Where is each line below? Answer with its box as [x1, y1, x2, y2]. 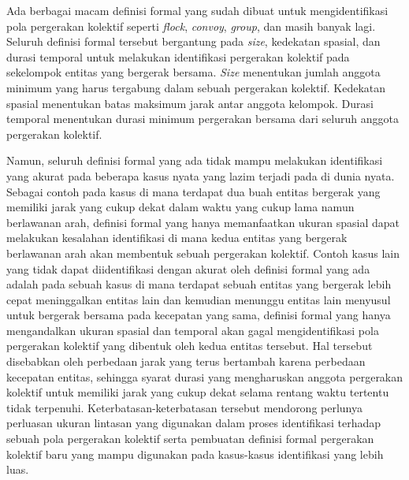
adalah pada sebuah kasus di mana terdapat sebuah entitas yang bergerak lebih [6, 276, 392, 292]
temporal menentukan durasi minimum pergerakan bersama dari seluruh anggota [6, 110, 399, 127]
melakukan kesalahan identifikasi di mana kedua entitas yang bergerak [6, 229, 348, 246]
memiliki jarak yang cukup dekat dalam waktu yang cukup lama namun [6, 199, 355, 215]
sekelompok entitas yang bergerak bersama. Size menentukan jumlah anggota [6, 64, 381, 80]
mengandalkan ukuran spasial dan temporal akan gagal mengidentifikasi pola [6, 322, 379, 338]
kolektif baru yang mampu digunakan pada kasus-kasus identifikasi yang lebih [6, 445, 384, 462]
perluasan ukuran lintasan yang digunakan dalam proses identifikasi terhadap [6, 415, 381, 431]
